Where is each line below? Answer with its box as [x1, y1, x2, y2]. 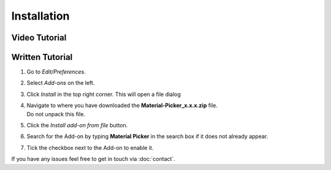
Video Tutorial [11, 32, 67, 43]
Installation [11, 9, 70, 23]
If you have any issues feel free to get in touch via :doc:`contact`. [11, 155, 176, 163]
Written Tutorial [11, 52, 73, 62]
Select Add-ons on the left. [26, 79, 95, 87]
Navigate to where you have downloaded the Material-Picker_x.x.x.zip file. [26, 102, 218, 109]
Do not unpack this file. [26, 110, 86, 117]
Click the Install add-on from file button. [26, 122, 128, 129]
